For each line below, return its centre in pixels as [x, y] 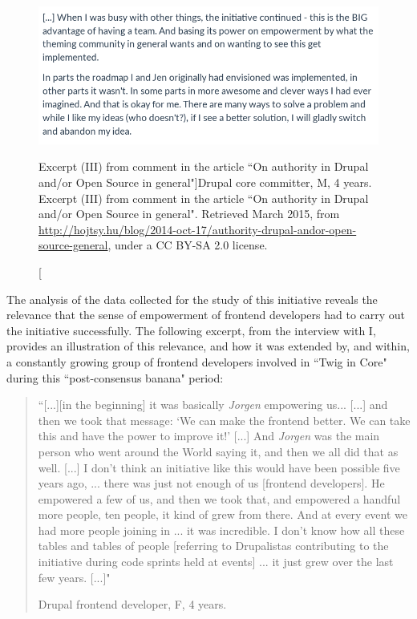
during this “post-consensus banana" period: [115, 377]
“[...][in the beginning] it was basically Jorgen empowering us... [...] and [213, 405]
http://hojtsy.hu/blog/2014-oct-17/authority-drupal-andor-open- [198, 229]
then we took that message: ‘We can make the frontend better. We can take [224, 420]
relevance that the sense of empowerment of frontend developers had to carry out [206, 315]
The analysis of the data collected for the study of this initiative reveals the [192, 299]
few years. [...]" [74, 577]
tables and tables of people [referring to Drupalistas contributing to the [213, 546]
